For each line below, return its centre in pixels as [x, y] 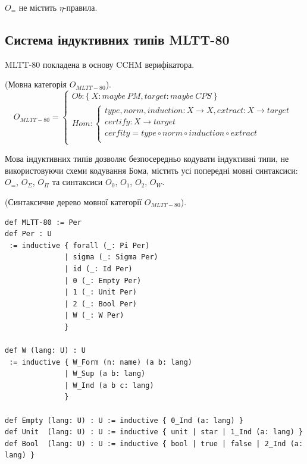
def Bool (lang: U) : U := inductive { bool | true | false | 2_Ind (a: [154, 443]
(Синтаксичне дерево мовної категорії [73, 201]
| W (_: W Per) [94, 316]
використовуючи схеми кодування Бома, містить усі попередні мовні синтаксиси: [151, 170]
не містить [38, 7]
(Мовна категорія [36, 84]
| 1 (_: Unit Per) [101, 292]
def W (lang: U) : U [46, 351]
